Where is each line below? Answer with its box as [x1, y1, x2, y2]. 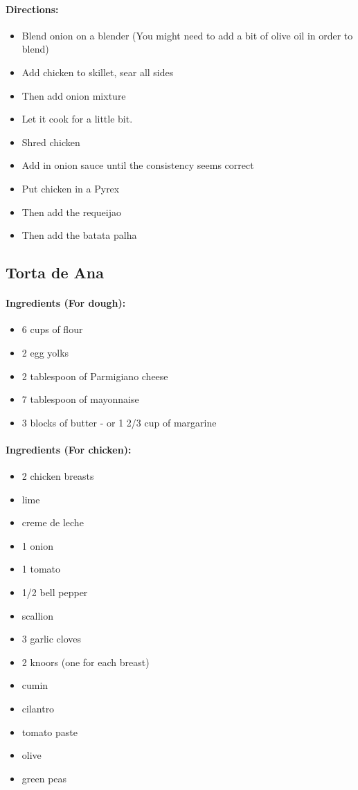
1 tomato [21, 562, 61, 576]
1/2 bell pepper [21, 585, 88, 600]
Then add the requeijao [21, 204, 121, 219]
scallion [21, 608, 53, 622]
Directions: [6, 1, 59, 16]
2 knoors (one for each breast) [21, 654, 150, 669]
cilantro [21, 701, 55, 716]
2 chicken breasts [21, 469, 94, 483]
